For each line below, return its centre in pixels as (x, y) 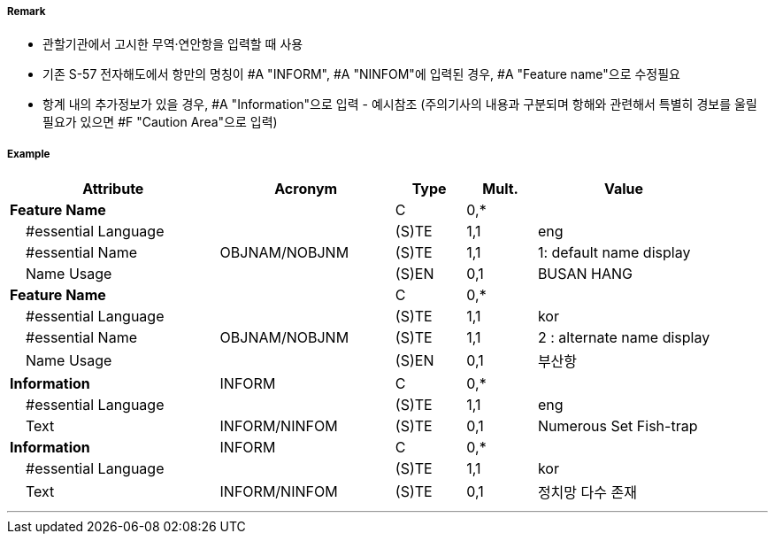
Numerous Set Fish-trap (618, 426)
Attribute (113, 189)
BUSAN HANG (585, 274)
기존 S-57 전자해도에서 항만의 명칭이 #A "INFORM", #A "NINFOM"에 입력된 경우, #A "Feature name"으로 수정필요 (361, 74)
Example (29, 154)
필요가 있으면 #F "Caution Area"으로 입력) (160, 122)
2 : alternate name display (624, 338)
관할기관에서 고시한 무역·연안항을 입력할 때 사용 (173, 44)
